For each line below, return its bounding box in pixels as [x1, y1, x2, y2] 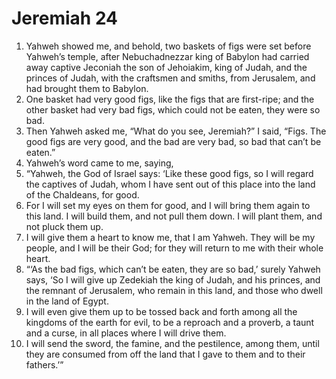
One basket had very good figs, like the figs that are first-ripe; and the [25, 93, 315, 105]
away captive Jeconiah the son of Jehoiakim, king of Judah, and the [25, 61, 308, 73]
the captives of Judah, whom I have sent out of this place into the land [25, 178, 316, 190]
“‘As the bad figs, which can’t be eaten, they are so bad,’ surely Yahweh [25, 263, 321, 275]
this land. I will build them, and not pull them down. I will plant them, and [25, 210, 323, 222]
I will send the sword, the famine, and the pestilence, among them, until [25, 337, 320, 349]
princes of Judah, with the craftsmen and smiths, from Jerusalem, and [25, 72, 316, 84]
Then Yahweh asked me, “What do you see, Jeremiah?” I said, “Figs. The [25, 125, 327, 137]
